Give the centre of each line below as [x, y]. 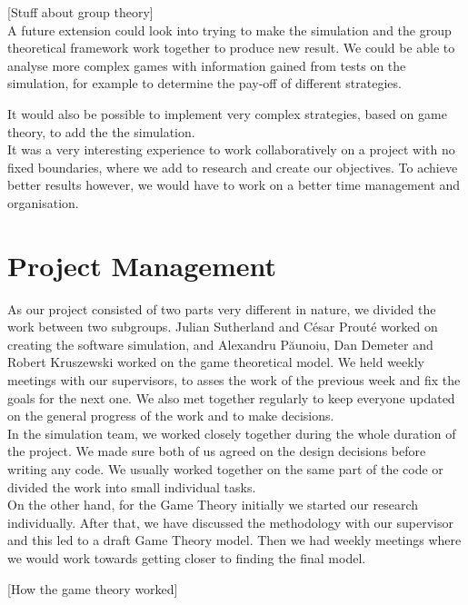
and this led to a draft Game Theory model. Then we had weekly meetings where [234, 540]
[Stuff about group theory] [80, 12]
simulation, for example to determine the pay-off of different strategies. [204, 83]
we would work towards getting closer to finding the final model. [187, 557]
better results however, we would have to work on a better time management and [234, 185]
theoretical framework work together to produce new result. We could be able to [231, 48]
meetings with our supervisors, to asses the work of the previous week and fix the [234, 380]
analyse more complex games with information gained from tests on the [207, 65]
